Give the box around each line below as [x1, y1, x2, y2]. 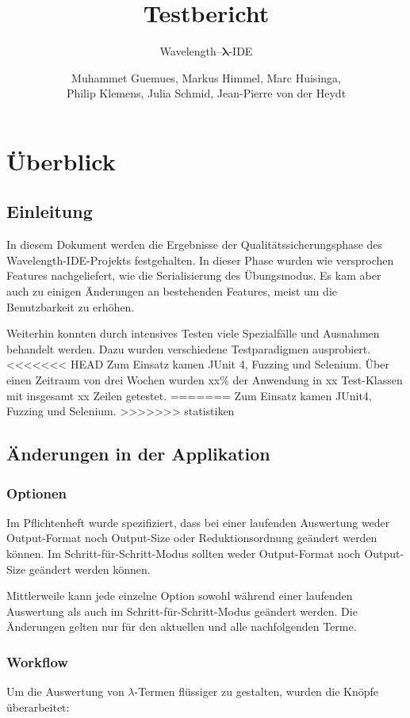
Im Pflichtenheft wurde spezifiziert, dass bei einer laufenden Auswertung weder [6, 514, 390, 530]
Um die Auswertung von [6, 683, 125, 700]
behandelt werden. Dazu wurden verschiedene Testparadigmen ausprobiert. [6, 340, 371, 357]
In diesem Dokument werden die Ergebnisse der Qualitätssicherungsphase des [6, 236, 383, 253]
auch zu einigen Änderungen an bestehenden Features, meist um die [6, 283, 338, 300]
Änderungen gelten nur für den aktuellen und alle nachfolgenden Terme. [6, 618, 357, 635]
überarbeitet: [6, 698, 70, 715]
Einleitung [6, 199, 93, 223]
